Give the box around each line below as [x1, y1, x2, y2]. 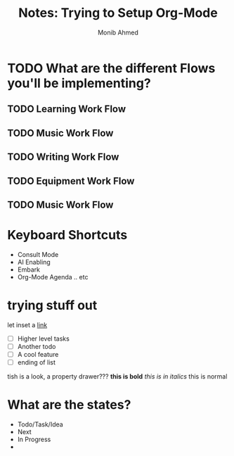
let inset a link [7, 320, 48, 329]
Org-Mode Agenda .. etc [17, 272, 89, 281]
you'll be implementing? [7, 75, 151, 91]
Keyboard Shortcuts [7, 227, 128, 243]
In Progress [17, 435, 51, 443]
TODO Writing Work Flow [7, 151, 119, 163]
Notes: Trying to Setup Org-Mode [18, 5, 218, 21]
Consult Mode [17, 250, 59, 258]
